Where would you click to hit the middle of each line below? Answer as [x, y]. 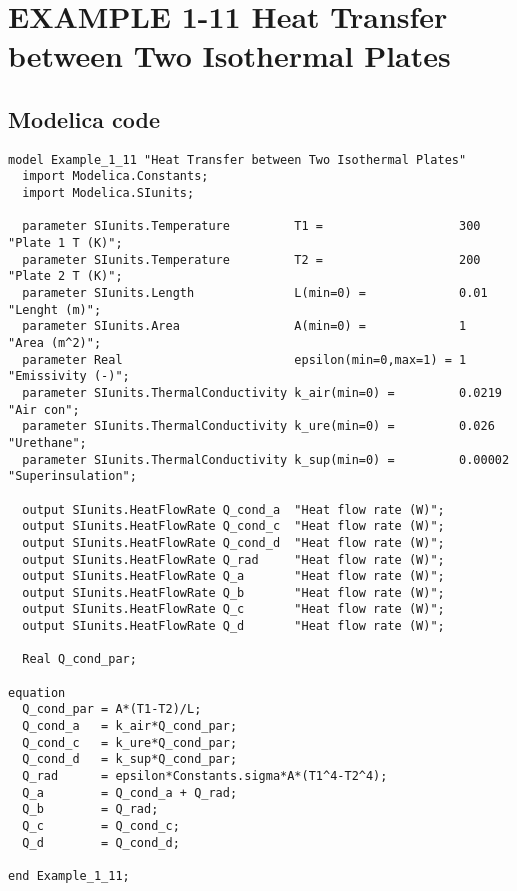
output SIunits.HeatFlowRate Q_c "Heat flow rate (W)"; [233, 609]
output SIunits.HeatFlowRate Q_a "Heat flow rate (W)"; [233, 576]
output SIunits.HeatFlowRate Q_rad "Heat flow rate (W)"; [233, 559]
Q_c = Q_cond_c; [101, 826]
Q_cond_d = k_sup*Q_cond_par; [130, 759]
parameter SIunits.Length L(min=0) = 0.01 [255, 293]
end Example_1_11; [69, 875]
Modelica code [84, 118]
